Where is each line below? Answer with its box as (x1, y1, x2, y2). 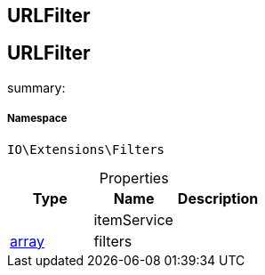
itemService (93, 210, 173, 229)
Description (177, 189, 259, 207)
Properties (99, 168, 169, 187)
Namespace (7, 112, 68, 125)
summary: (7, 79, 66, 95)
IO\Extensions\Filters (7, 142, 165, 157)
